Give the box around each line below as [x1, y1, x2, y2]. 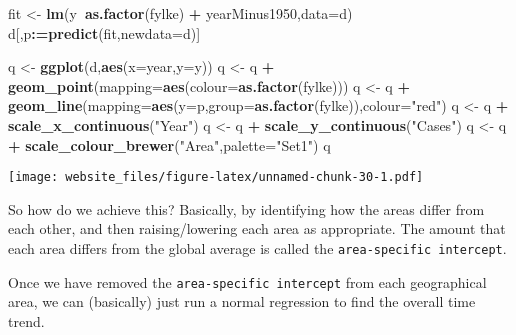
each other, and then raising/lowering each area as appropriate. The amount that [8, 218, 506, 239]
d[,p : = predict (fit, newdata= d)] [8, 22, 201, 43]
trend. [8, 310, 45, 331]
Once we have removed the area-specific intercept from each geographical [8, 271, 487, 292]
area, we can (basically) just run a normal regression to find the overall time [8, 291, 476, 312]
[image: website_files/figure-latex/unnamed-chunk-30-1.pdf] [8, 170, 424, 185]
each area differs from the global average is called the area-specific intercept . [8, 238, 507, 258]
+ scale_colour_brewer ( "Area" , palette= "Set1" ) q [8, 134, 331, 155]
